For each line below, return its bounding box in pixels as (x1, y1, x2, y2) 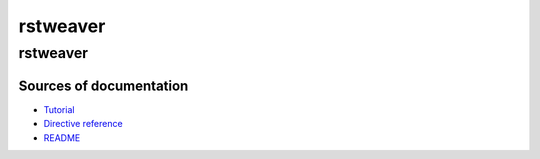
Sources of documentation (18, 77, 189, 94)
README (43, 131, 81, 144)
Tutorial (43, 103, 75, 115)
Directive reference (43, 118, 124, 130)
